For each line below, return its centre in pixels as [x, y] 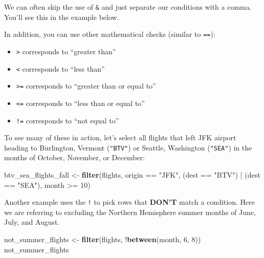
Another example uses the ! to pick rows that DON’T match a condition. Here [129, 202]
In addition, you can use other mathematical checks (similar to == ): [110, 34]
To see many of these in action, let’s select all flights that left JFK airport [120, 137]
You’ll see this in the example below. [62, 17]
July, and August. [32, 222]
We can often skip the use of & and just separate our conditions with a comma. [128, 7]
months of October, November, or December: [74, 157]
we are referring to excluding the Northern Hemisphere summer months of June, [130, 212]
